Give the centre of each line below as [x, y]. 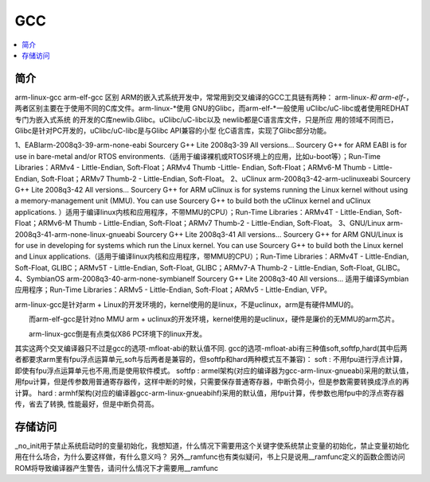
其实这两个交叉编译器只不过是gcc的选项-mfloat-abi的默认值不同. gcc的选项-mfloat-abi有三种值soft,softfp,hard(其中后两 [211, 348]
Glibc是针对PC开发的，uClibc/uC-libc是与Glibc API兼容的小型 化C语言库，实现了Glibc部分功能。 [173, 130]
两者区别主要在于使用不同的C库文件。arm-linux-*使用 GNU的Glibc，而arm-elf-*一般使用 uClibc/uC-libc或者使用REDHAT [212, 108]
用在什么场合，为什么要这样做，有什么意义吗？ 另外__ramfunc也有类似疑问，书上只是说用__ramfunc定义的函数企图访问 [210, 457]
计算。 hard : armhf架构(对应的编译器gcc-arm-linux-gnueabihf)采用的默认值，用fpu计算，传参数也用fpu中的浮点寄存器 [209, 393]
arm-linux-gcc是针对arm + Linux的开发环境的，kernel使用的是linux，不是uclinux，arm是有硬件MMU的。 [186, 304]
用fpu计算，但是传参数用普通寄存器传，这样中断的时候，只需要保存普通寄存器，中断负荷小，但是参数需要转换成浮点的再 [212, 382]
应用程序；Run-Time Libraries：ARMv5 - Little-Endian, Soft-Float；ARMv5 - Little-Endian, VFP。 [173, 290]
